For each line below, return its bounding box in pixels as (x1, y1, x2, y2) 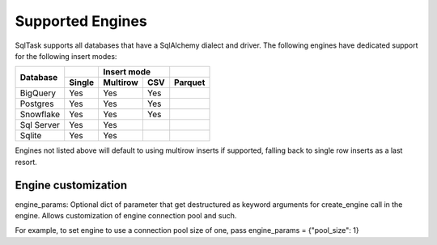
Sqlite (19, 130, 42, 142)
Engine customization (15, 178, 128, 192)
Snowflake (19, 109, 61, 120)
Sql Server (19, 120, 61, 131)
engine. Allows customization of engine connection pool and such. (15, 211, 237, 221)
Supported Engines (15, 12, 147, 30)
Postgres (19, 98, 54, 109)
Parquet (174, 77, 206, 88)
